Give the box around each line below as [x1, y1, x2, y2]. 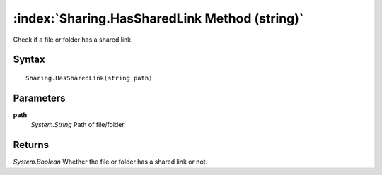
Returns [13, 139, 50, 151]
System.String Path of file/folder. [30, 121, 127, 129]
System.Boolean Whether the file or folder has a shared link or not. [13, 157, 208, 166]
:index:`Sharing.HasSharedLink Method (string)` [13, 11, 304, 26]
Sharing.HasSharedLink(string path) [25, 74, 153, 82]
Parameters [13, 92, 66, 104]
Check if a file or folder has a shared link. [13, 35, 134, 44]
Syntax [13, 54, 45, 66]
